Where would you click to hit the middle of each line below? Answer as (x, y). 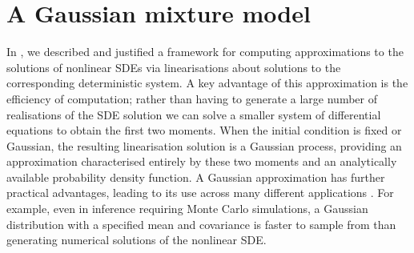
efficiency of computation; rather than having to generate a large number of (192, 98)
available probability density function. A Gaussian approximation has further (196, 177)
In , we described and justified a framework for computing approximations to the (205, 52)
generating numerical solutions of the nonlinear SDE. (137, 240)
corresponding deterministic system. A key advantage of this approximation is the (207, 83)
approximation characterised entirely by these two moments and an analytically (202, 161)
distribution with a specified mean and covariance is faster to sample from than (201, 224)
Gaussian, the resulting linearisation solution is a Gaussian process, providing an (204, 145)
